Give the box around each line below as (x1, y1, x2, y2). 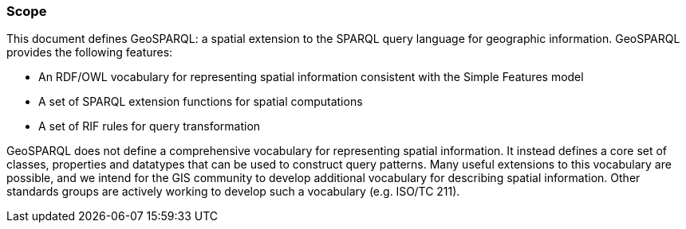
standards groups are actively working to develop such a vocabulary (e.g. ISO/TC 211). (6, 184, 460, 199)
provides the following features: (6, 45, 173, 60)
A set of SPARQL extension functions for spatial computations (38, 95, 363, 109)
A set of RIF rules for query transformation (38, 119, 261, 134)
